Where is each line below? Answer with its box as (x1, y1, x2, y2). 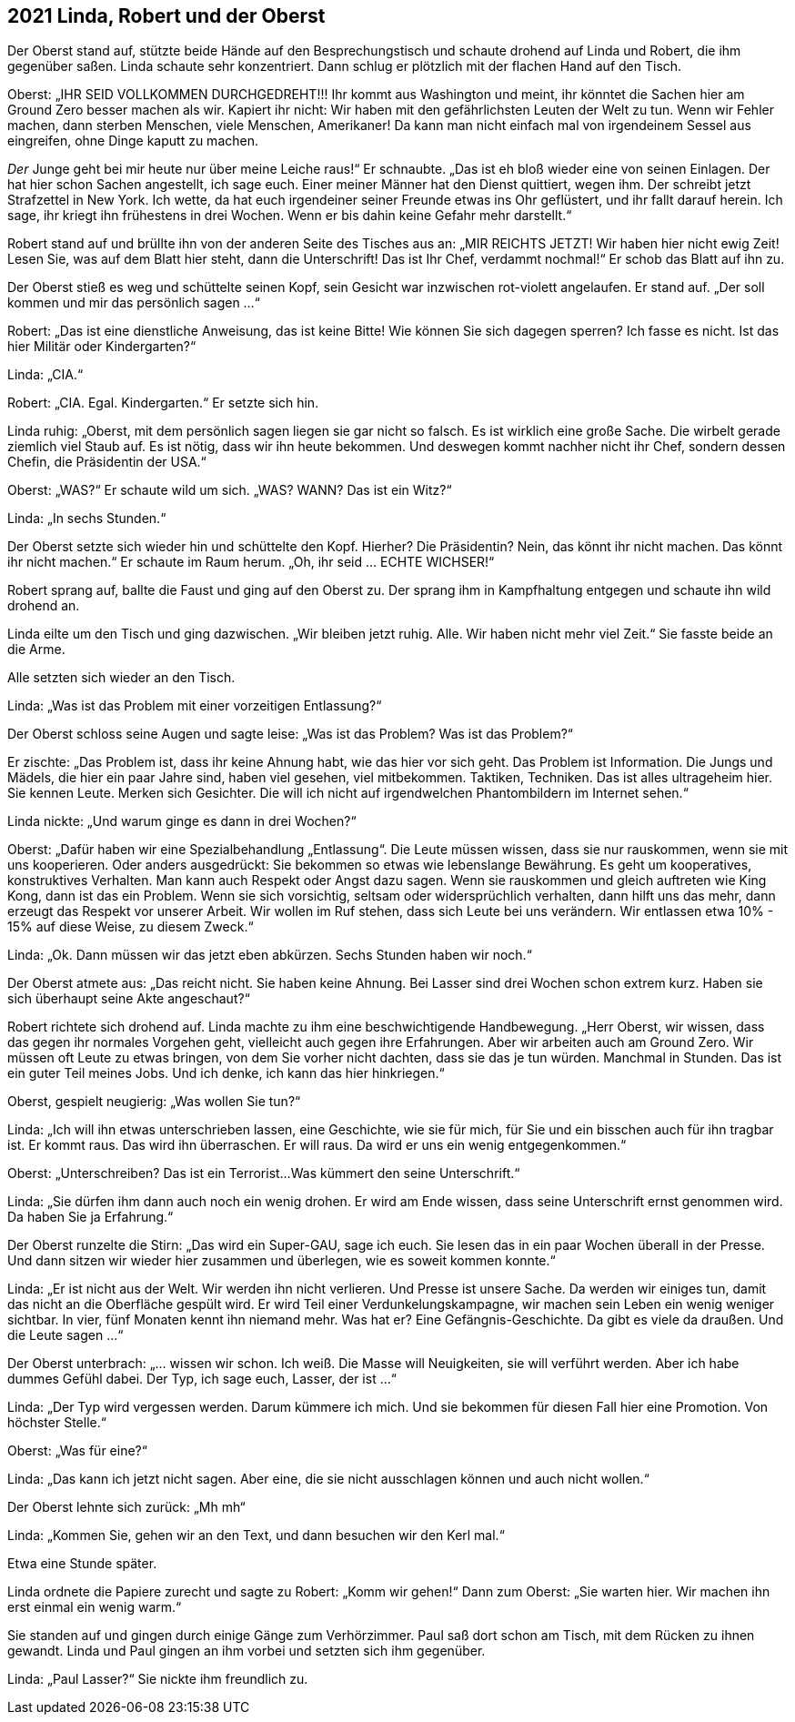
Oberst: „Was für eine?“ (7, 1443, 147, 1459)
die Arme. (7, 641, 65, 658)
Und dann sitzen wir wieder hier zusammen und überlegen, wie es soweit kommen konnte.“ (7, 1253, 556, 1269)
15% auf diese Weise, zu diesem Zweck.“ (7, 919, 254, 935)
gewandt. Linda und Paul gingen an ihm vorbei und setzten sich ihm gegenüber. (7, 1643, 486, 1659)
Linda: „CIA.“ (7, 367, 84, 383)
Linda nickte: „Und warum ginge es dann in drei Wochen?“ (7, 813, 357, 830)
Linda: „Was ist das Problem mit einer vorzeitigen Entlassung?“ (7, 698, 382, 714)
